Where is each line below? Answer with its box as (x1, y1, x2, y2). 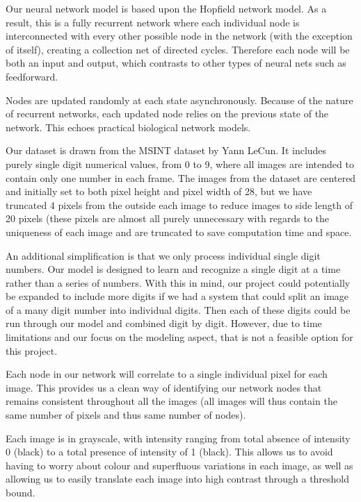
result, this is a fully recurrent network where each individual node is (6, 15, 300, 29)
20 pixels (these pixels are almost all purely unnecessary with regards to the (6, 211, 330, 226)
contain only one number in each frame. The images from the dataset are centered (6, 170, 356, 185)
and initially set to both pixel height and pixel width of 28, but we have (6, 184, 312, 199)
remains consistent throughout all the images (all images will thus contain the (6, 394, 337, 408)
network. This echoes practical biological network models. (6, 119, 251, 134)
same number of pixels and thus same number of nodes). (6, 408, 246, 422)
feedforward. (6, 69, 58, 83)
